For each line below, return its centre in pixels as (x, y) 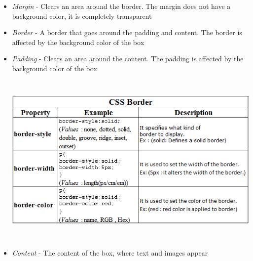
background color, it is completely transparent (82, 16)
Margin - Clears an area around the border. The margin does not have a (121, 6)
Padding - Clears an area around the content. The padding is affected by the (128, 59)
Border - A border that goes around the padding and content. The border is (127, 32)
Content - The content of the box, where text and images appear (110, 253)
